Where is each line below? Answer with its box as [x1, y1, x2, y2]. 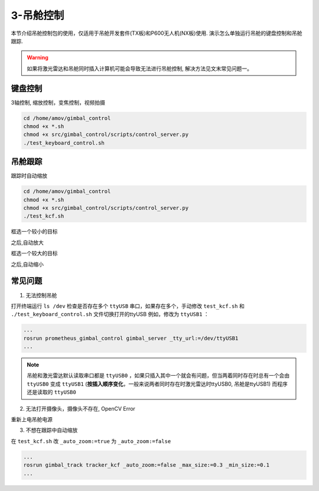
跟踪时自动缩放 [11, 172, 47, 180]
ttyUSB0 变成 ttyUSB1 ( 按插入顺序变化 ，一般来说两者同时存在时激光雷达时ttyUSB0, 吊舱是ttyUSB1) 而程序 [27, 380, 288, 387]
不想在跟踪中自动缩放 [25, 427, 78, 434]
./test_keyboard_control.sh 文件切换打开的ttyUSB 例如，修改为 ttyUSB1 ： [11, 311, 209, 318]
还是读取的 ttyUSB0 [27, 389, 76, 396]
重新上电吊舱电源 [11, 415, 53, 422]
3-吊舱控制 [11, 9, 64, 22]
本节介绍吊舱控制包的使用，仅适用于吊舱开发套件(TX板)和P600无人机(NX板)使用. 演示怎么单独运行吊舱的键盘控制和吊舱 [11, 30, 302, 37]
